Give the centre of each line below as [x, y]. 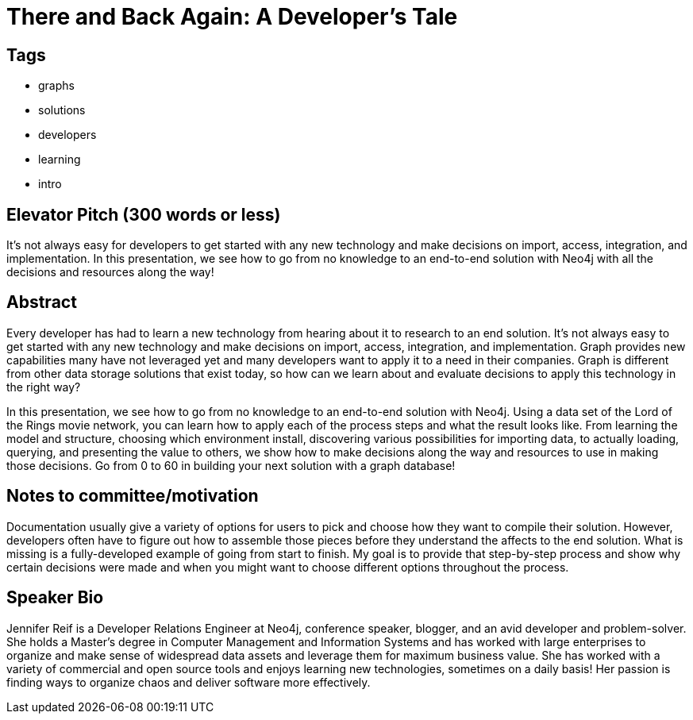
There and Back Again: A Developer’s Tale [232, 17]
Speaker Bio [55, 598]
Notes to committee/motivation [133, 496]
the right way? [44, 387]
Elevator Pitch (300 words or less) [144, 214]
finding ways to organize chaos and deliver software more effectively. [189, 682]
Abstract [42, 302]
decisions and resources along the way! [110, 272]
